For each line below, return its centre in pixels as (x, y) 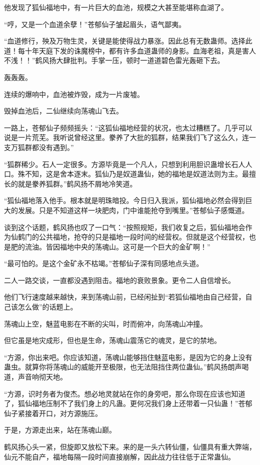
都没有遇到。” (53, 147)
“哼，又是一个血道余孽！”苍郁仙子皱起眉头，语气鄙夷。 (95, 24)
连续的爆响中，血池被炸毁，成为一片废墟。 (74, 94)
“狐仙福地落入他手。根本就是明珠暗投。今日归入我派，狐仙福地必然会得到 (125, 200)
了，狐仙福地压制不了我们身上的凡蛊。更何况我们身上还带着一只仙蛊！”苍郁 (128, 403)
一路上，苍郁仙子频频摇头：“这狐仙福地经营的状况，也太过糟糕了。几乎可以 (128, 127)
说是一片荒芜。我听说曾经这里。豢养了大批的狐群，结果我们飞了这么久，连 (126, 137)
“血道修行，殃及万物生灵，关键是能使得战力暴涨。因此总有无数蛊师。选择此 (128, 41)
